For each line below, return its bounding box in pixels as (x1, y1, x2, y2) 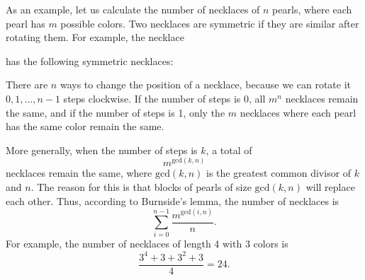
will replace (305, 179, 355, 194)
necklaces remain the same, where (6, 165, 152, 180)
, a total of (206, 142, 252, 157)
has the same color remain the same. (6, 119, 164, 134)
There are (6, 77, 48, 92)
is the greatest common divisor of (206, 165, 352, 180)
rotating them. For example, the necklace (6, 30, 184, 45)
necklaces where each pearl (240, 105, 356, 119)
